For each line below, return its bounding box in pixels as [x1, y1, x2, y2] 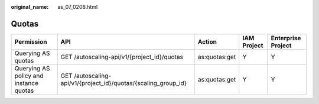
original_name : [11, 4, 49, 10]
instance [14, 79, 38, 87]
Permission [14, 37, 47, 45]
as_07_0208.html [57, 4, 98, 10]
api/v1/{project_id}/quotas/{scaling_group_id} [60, 79, 187, 87]
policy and [14, 71, 44, 80]
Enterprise [271, 34, 301, 42]
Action [197, 37, 217, 45]
